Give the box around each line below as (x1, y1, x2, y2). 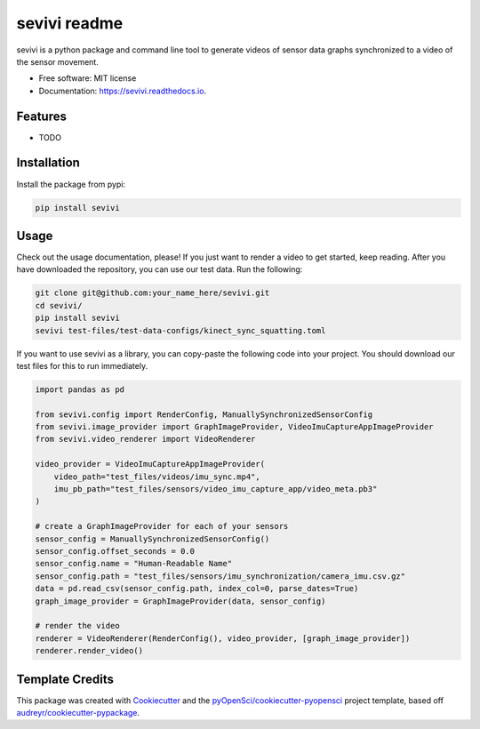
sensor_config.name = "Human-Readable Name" (35, 558, 233, 569)
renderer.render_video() (35, 645, 144, 656)
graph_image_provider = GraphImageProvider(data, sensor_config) (35, 596, 326, 606)
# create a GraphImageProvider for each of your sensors (35, 521, 289, 532)
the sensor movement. (16, 56, 100, 67)
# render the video (35, 621, 120, 631)
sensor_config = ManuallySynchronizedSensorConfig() (35, 533, 270, 544)
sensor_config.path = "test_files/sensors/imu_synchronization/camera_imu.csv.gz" (35, 571, 406, 581)
